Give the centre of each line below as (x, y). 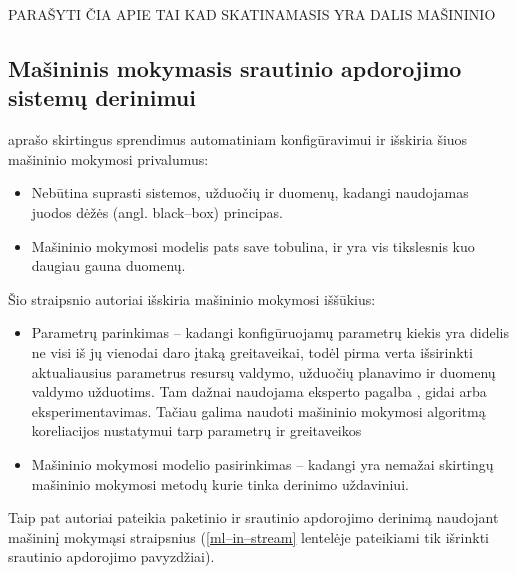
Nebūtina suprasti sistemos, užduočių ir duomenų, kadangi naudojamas (250, 192)
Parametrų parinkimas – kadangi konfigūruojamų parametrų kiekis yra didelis (270, 332)
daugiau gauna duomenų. (108, 265)
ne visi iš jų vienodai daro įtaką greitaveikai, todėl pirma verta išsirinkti (252, 351)
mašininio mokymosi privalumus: (108, 158)
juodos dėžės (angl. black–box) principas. (157, 211)
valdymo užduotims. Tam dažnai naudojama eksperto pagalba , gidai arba (259, 391)
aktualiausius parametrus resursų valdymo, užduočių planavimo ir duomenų (263, 371)
